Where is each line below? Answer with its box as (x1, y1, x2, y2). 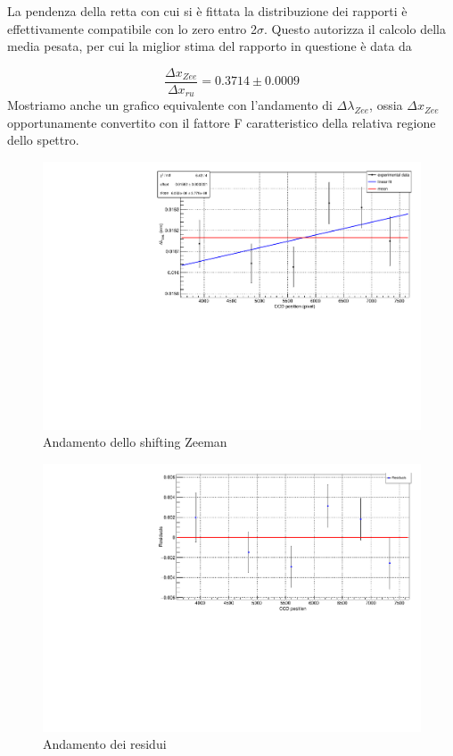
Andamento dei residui (43, 735, 167, 753)
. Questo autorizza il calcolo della (264, 19, 446, 38)
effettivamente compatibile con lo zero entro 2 (7, 19, 258, 38)
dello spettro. (7, 130, 79, 149)
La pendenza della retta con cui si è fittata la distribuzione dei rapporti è (7, 2, 408, 20)
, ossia (369, 96, 403, 114)
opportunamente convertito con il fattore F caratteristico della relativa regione (7, 113, 436, 131)
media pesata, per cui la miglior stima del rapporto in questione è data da (7, 37, 412, 55)
